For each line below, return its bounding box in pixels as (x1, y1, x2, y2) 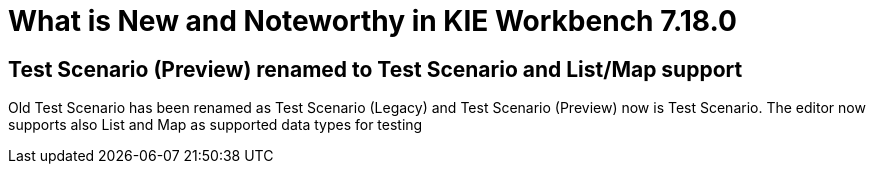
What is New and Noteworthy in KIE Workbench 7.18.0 (8, 4, 737, 38)
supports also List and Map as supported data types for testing (8, 116, 423, 134)
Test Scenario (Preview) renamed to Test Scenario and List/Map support (8, 56, 743, 82)
